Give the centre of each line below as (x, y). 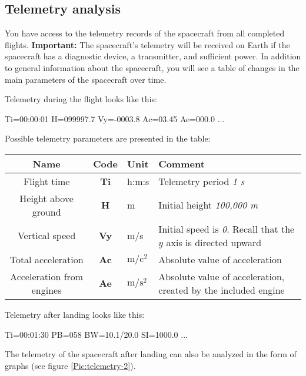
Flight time (46, 181)
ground (46, 211)
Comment (182, 163)
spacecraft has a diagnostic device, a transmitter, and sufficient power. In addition (153, 56)
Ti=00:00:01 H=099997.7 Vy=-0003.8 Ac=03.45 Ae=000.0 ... (115, 118)
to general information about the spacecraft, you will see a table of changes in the (152, 67)
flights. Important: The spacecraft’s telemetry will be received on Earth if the (147, 44)
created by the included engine (222, 290)
